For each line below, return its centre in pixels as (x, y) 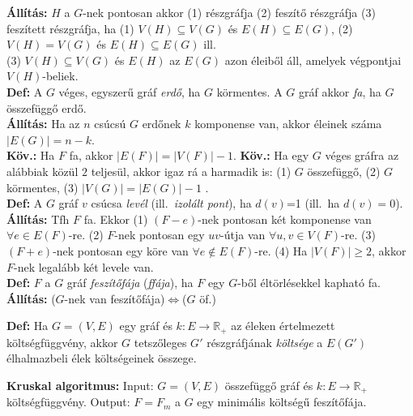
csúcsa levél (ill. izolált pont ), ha (171, 203)
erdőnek (162, 124)
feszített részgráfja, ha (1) (70, 28)
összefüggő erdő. (47, 107)
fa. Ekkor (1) (116, 219)
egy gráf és (146, 326)
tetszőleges (160, 342)
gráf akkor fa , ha (340, 91)
